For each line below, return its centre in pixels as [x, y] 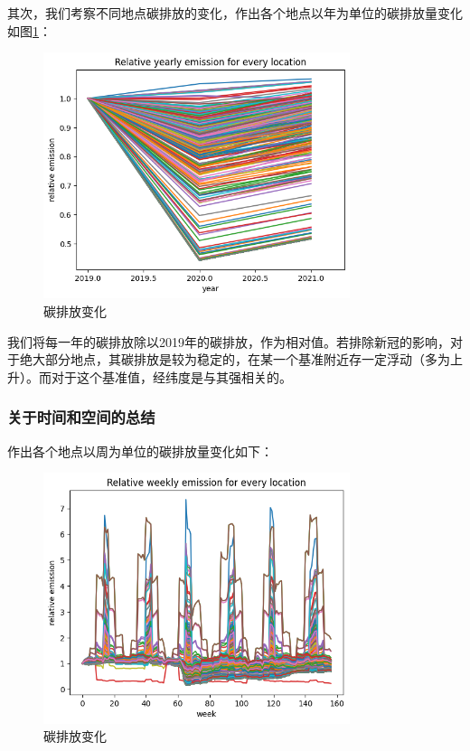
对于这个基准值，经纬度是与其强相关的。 [171, 376]
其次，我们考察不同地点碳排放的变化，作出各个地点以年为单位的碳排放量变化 [235, 13]
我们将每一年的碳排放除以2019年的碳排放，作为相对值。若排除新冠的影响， [229, 341]
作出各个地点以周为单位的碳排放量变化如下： [140, 451]
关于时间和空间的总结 [81, 417]
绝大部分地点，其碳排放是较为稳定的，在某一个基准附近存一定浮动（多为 [235, 359]
